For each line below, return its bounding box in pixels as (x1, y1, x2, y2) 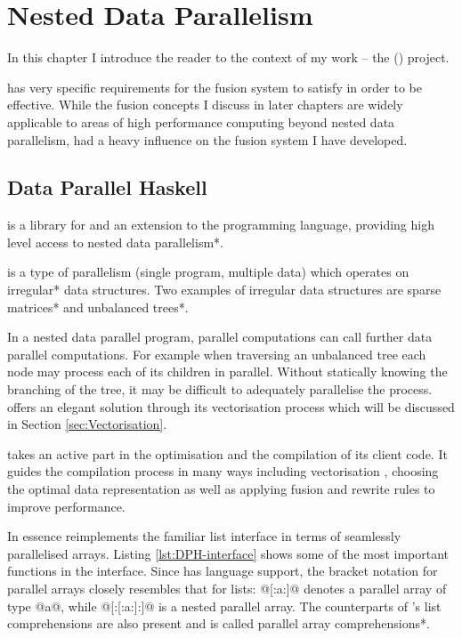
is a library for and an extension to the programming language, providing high (7, 215, 434, 234)
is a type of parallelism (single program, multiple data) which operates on (7, 262, 409, 281)
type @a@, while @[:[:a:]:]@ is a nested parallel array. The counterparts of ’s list (7, 596, 442, 615)
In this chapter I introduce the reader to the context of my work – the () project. (7, 48, 450, 67)
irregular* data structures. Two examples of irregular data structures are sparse (7, 280, 442, 299)
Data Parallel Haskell (7, 174, 207, 201)
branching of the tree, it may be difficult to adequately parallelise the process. (7, 380, 433, 399)
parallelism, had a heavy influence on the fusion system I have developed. (7, 130, 408, 149)
